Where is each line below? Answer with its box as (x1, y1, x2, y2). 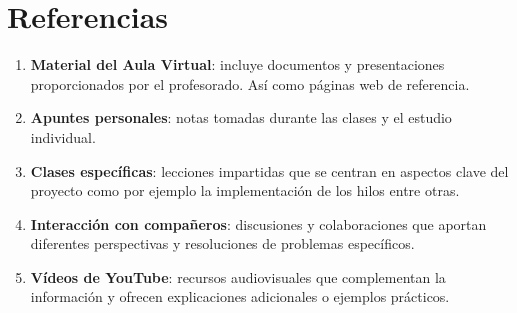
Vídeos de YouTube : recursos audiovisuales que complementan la (30, 266, 446, 287)
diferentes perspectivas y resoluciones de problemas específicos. (30, 233, 415, 254)
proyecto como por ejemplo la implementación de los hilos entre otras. (30, 180, 460, 201)
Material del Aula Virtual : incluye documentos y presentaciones (30, 54, 445, 75)
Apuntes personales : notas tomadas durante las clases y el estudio (30, 107, 452, 128)
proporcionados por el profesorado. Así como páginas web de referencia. (30, 73, 470, 94)
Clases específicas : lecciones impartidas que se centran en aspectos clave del (30, 160, 509, 181)
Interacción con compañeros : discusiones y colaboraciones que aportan (30, 213, 487, 234)
